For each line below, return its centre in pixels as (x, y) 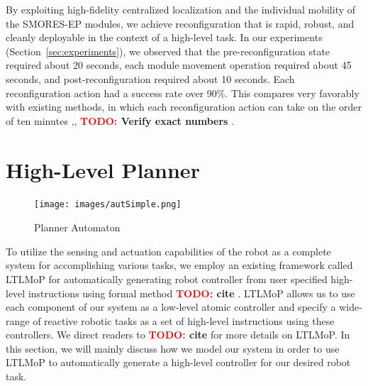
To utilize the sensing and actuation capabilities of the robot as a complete (168, 251)
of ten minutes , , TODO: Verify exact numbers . (120, 120)
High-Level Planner (103, 169)
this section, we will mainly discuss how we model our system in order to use (173, 348)
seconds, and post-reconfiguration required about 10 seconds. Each (150, 78)
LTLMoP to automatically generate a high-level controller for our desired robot (178, 362)
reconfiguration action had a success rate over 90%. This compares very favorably (183, 93)
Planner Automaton (77, 227)
